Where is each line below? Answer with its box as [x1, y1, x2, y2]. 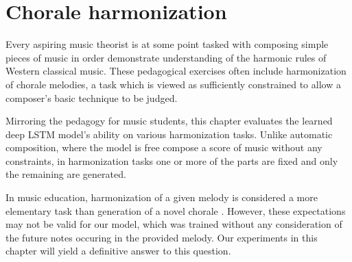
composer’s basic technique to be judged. [5, 90, 178, 105]
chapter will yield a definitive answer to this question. [5, 244, 231, 258]
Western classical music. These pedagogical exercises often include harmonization [5, 64, 347, 78]
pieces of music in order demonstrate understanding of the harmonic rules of [5, 50, 327, 64]
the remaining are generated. [5, 167, 126, 181]
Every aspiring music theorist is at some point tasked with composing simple [5, 37, 329, 51]
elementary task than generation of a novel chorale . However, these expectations [5, 203, 346, 218]
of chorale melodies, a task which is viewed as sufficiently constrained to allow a [5, 77, 341, 91]
